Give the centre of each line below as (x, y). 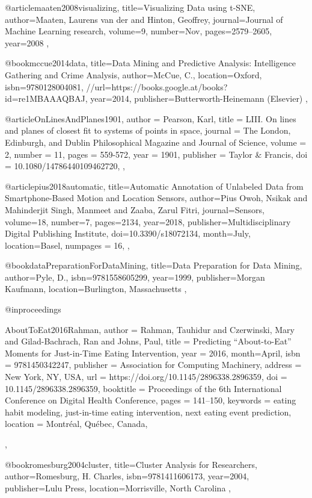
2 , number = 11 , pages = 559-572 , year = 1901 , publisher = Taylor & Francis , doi (156, 154)
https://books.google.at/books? (170, 86)
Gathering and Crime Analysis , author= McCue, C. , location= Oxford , (133, 74)
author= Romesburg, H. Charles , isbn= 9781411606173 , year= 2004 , (127, 476)
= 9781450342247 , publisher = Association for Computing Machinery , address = (153, 365)
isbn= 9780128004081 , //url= (58, 86)
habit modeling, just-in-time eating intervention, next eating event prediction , (148, 412)
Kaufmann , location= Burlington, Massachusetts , (96, 289)
